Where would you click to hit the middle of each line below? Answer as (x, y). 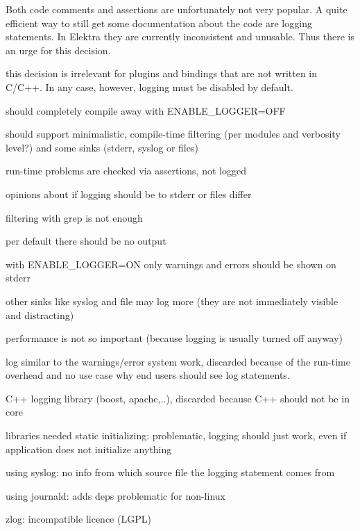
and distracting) (40, 314)
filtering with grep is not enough (74, 217)
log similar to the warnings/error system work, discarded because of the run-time (178, 361)
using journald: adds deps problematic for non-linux (115, 495)
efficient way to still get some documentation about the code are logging (159, 23)
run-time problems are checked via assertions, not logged (126, 171)
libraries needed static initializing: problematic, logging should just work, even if (176, 435)
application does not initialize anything (89, 449)
